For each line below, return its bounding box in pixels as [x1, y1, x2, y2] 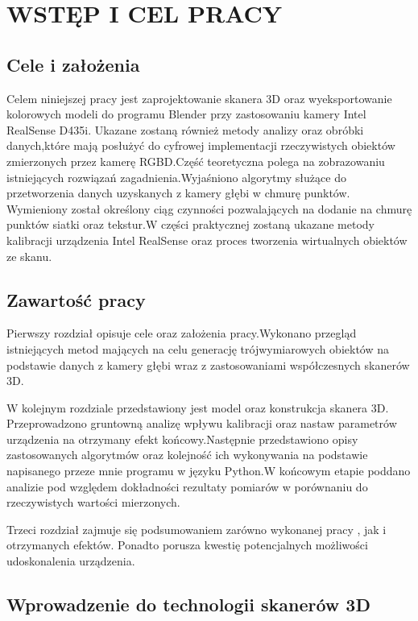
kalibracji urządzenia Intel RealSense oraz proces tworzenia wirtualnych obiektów [6, 231, 408, 248]
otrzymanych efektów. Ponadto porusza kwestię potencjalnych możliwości [6, 536, 368, 553]
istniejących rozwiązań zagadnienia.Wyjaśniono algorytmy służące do [6, 168, 346, 185]
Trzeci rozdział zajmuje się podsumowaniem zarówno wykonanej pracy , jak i [6, 520, 387, 537]
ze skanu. [6, 247, 52, 264]
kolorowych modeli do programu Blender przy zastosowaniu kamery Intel [6, 106, 366, 122]
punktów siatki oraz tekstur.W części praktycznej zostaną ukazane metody [6, 216, 375, 233]
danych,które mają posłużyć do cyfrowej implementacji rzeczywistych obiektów [6, 137, 395, 154]
